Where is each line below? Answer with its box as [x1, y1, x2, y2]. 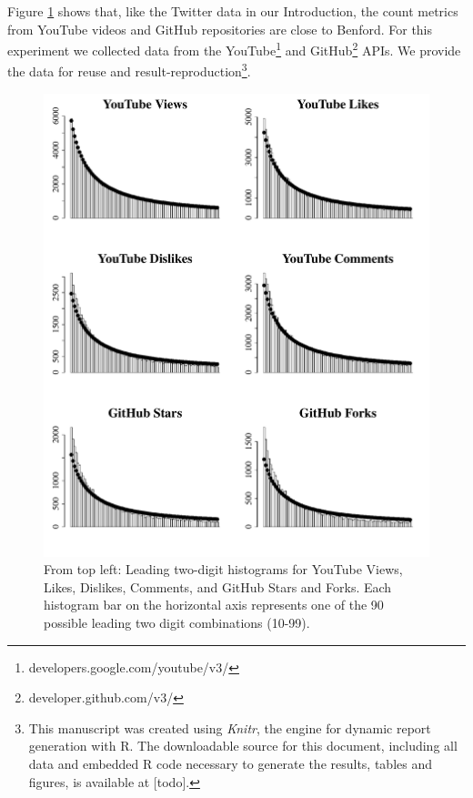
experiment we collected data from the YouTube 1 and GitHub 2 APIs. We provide [7, 38, 461, 59]
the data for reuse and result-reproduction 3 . [7, 59, 251, 81]
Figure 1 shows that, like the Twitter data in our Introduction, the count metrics [7, 2, 458, 20]
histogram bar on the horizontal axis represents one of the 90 [44, 595, 384, 614]
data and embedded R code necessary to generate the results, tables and [28, 754, 433, 773]
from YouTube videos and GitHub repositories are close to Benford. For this [7, 19, 433, 38]
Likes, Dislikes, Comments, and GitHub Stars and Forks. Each [44, 577, 392, 596]
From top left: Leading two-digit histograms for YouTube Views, [44, 560, 403, 579]
